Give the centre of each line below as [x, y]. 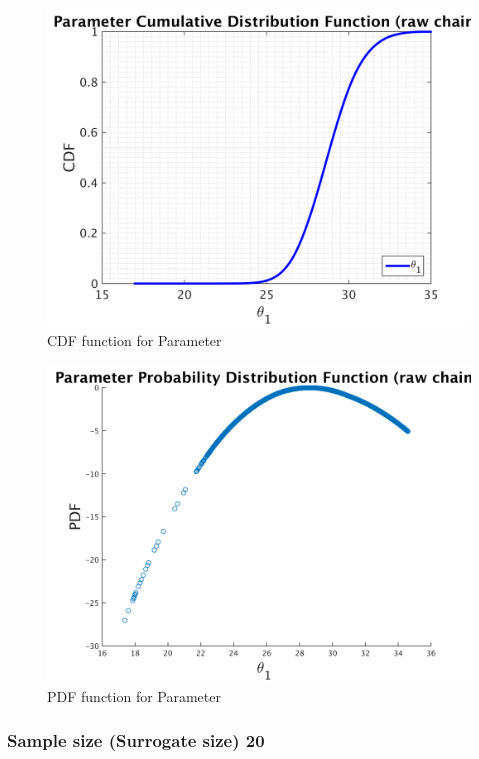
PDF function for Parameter [134, 695]
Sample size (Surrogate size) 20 [136, 740]
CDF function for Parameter [134, 339]
